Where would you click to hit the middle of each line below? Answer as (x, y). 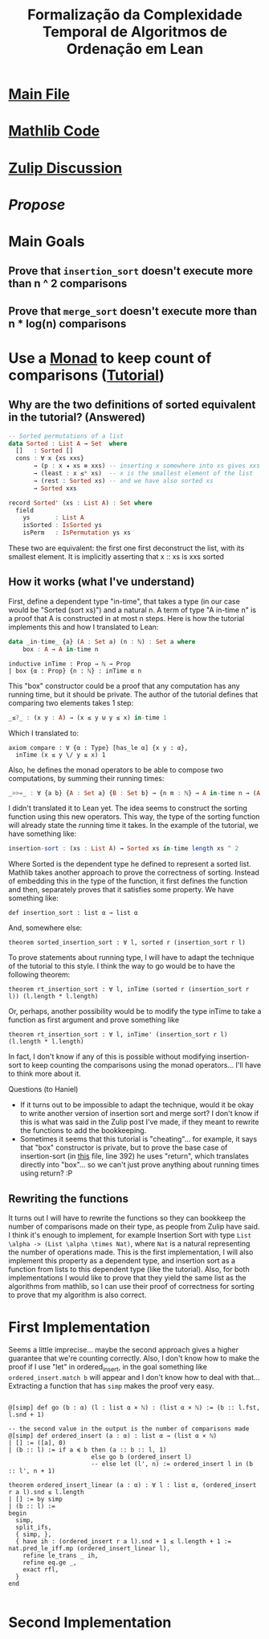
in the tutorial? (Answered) (77, 417)
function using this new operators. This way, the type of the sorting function (134, 817)
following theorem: (39, 974)
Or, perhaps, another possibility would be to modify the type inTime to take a (135, 1011)
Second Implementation (90, 1623)
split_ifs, (34, 1527)
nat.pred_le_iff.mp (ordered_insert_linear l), (90, 1548)
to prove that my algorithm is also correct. (77, 1295)
